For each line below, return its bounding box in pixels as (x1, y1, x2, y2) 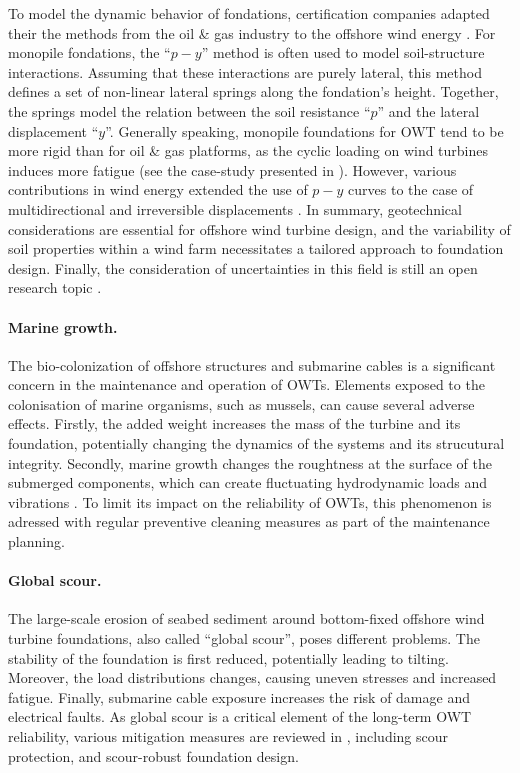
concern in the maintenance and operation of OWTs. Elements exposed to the (8, 374, 485, 395)
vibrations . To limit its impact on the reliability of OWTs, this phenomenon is (8, 491, 492, 512)
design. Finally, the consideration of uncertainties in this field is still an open (8, 257, 478, 278)
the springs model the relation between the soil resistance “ (8, 100, 371, 121)
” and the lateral (377, 100, 480, 121)
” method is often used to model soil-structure (201, 42, 485, 63)
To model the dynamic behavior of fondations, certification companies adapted (8, 3, 490, 23)
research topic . (8, 277, 102, 298)
